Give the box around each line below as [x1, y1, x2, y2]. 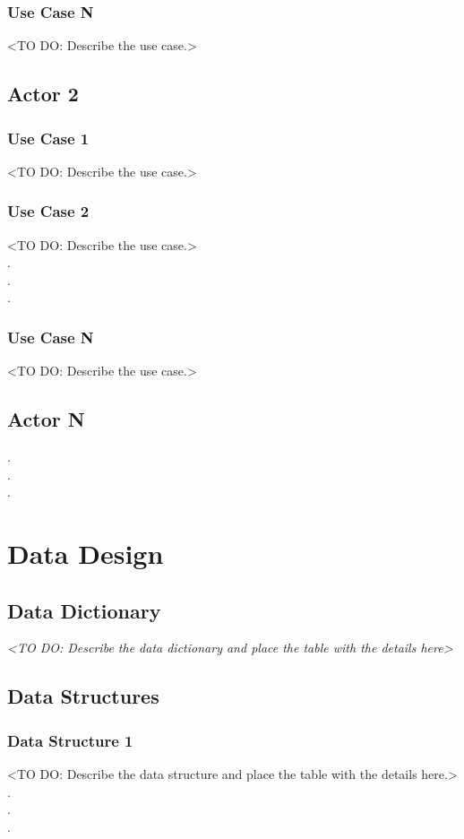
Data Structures [7, 682, 159, 710]
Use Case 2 [7, 200, 90, 222]
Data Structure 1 [7, 729, 133, 751]
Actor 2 [7, 80, 79, 108]
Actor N [7, 405, 85, 433]
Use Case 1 [7, 126, 90, 149]
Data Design [7, 534, 164, 571]
